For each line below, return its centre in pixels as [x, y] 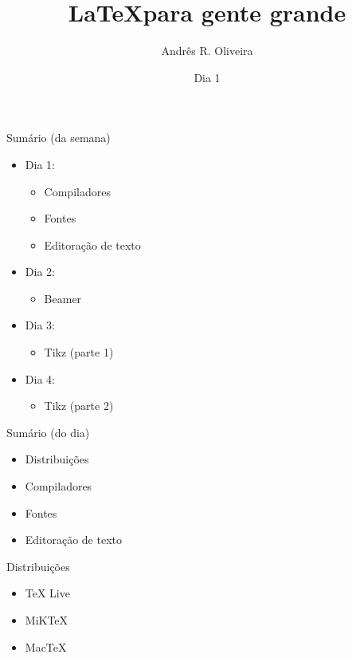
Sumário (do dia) [48, 432]
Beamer [63, 298]
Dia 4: [40, 378]
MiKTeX [47, 620]
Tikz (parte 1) [79, 352]
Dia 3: [40, 325]
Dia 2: [40, 272]
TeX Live [47, 593]
